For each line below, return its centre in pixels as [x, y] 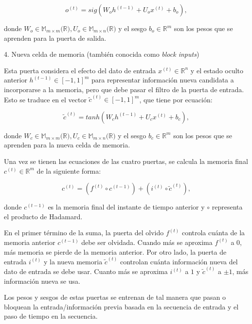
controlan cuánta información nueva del [179, 261]
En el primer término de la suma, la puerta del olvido [84, 233]
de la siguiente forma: [69, 170]
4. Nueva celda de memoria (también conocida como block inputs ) [102, 54]
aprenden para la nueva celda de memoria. [67, 145]
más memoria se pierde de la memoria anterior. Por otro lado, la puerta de [115, 251]
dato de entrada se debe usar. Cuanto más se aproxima [86, 271]
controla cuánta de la [213, 233]
